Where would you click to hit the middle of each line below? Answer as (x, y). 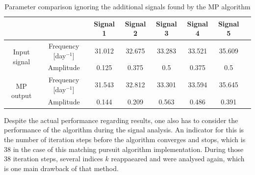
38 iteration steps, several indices (53, 159)
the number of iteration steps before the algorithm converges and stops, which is (125, 139)
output (22, 95)
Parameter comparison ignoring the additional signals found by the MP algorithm (127, 6)
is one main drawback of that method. (61, 168)
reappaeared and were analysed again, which (178, 159)
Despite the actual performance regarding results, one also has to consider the (121, 120)
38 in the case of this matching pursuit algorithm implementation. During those (124, 149)
